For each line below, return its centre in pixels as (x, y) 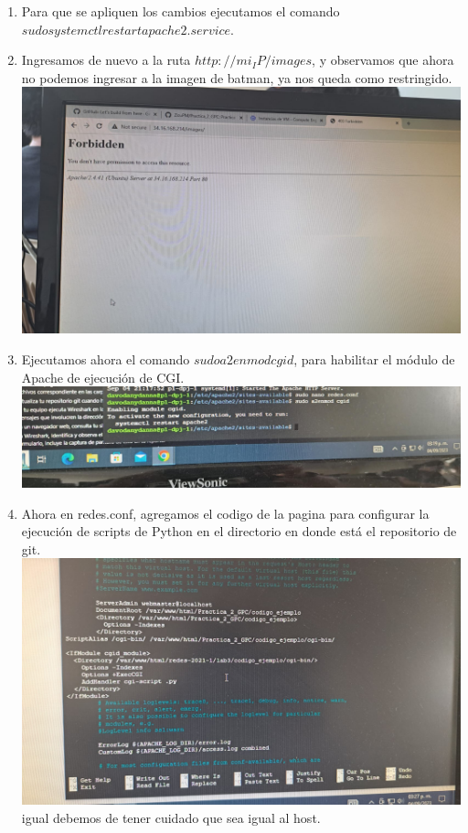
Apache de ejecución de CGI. (103, 377)
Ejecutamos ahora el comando (106, 359)
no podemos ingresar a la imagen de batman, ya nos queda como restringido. (237, 77)
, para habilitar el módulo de (374, 359)
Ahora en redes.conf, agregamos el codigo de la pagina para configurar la (225, 513)
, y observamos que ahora (383, 60)
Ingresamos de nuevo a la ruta (106, 60)
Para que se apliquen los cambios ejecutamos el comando (181, 11)
